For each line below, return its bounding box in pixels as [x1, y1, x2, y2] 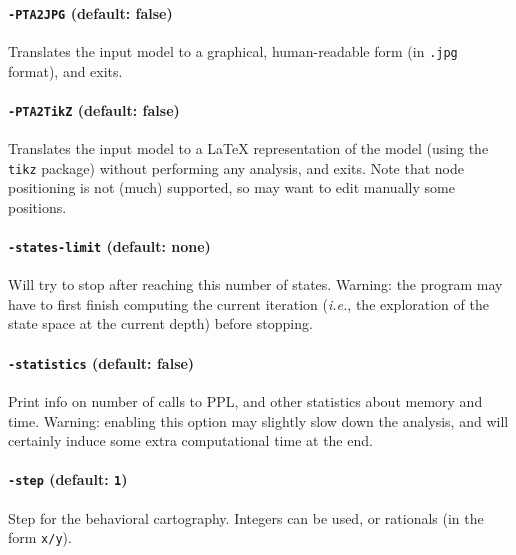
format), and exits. [8, 60, 123, 81]
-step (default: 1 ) [8, 469, 128, 490]
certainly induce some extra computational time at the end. [8, 430, 373, 451]
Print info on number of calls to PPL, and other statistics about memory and [8, 390, 483, 411]
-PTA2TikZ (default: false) [8, 99, 180, 120]
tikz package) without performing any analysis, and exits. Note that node [8, 157, 464, 178]
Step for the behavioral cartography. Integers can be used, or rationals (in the [8, 507, 484, 528]
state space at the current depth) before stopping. [8, 313, 313, 334]
